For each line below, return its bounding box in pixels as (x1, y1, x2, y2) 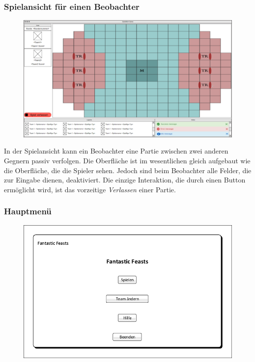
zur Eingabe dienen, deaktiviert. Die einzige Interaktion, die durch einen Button (4, 175, 246, 185)
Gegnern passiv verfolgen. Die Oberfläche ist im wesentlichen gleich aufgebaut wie (4, 155, 251, 165)
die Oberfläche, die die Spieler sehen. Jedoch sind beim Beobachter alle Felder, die (4, 165, 252, 175)
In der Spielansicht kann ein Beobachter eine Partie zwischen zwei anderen (4, 146, 228, 156)
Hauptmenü (4, 205, 52, 217)
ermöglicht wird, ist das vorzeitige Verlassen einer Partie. (4, 184, 176, 194)
